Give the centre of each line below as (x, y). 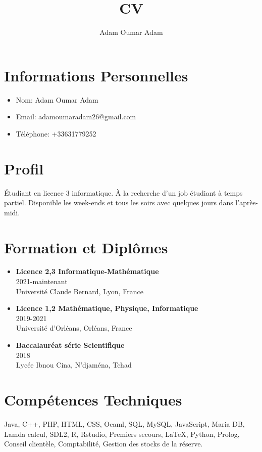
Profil (24, 168)
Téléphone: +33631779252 (56, 133)
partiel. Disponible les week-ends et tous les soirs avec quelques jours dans (119, 202)
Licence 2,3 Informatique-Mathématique (87, 271)
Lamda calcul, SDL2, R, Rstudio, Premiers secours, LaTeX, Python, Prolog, (122, 434)
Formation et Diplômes (86, 247)
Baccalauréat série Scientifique (70, 345)
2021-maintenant (42, 281)
